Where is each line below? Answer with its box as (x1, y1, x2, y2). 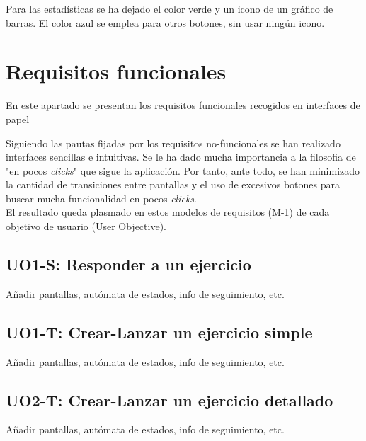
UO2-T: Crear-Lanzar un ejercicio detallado (6, 389, 333, 411)
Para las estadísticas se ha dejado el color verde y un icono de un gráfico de (6, 1, 333, 16)
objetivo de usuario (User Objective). (6, 219, 166, 234)
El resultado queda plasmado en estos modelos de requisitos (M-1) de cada (6, 205, 330, 219)
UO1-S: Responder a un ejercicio (6, 253, 251, 275)
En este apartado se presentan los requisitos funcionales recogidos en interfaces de (6, 98, 360, 113)
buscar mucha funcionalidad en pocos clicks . (6, 190, 197, 205)
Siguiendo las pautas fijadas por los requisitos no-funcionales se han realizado (6, 135, 341, 150)
